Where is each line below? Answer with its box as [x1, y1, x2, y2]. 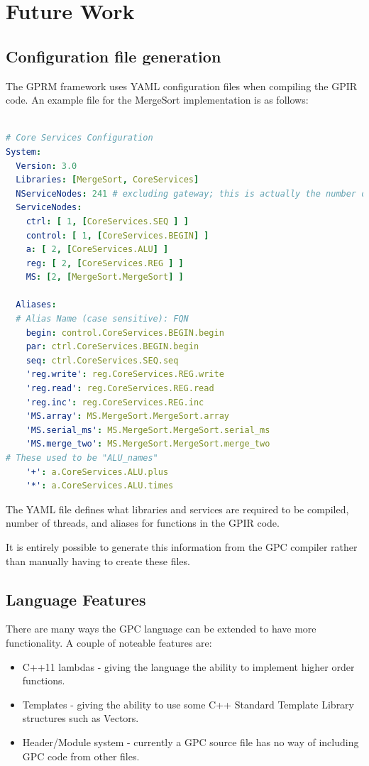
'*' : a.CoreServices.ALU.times [26, 481, 174, 491]
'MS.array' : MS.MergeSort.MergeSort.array [26, 411, 230, 422]
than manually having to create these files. [6, 553, 190, 568]
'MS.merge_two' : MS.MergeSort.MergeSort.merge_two [26, 439, 270, 449]
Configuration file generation [6, 45, 221, 67]
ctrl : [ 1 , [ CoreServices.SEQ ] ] [26, 216, 189, 226]
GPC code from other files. [22, 748, 140, 763]
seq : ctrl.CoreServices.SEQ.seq [26, 355, 179, 366]
